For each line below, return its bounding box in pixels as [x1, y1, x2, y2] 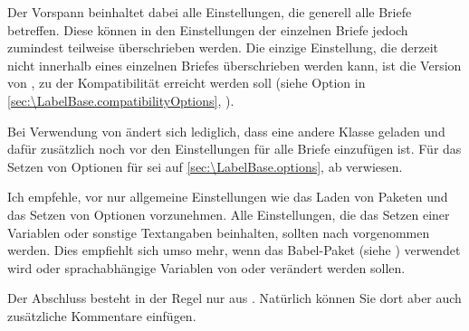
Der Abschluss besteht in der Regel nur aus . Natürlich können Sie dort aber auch [7, 288, 462, 307]
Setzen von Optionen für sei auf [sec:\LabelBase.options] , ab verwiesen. [7, 156, 403, 175]
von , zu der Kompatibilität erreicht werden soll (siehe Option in [7, 73, 366, 92]
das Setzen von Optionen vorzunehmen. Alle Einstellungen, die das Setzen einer [7, 204, 450, 223]
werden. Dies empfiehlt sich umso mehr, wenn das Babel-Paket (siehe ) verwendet [7, 241, 461, 260]
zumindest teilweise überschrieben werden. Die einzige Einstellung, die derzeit [7, 38, 439, 57]
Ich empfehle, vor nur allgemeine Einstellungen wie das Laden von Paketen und [7, 187, 448, 206]
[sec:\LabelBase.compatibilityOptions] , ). [7, 90, 234, 109]
